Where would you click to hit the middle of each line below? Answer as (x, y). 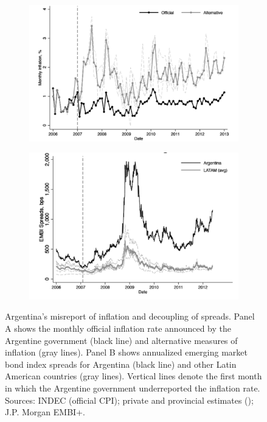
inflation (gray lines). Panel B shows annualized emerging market (126, 352)
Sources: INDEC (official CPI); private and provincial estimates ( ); (129, 400)
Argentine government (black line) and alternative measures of (121, 340)
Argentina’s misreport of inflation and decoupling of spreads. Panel (130, 316)
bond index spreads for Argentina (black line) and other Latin (121, 364)
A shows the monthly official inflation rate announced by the (118, 328)
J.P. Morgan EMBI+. (45, 412)
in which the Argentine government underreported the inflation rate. (133, 388)
